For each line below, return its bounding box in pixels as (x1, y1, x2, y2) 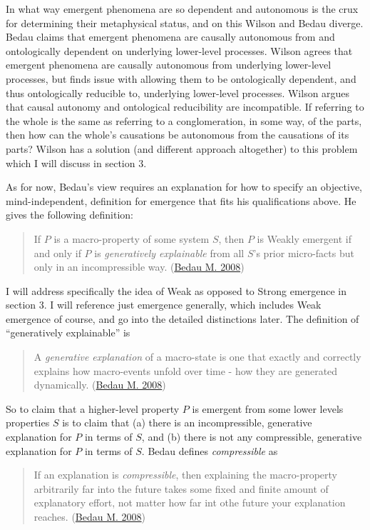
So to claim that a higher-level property (6, 401, 180, 416)
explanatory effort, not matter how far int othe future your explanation (34, 495, 346, 510)
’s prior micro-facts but (253, 245, 354, 260)
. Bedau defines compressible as (141, 443, 278, 458)
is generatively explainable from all (94, 245, 245, 260)
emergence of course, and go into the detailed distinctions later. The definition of (6, 311, 359, 326)
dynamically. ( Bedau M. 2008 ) (34, 377, 166, 392)
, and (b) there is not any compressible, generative (141, 429, 362, 444)
